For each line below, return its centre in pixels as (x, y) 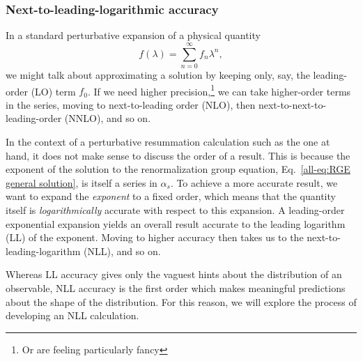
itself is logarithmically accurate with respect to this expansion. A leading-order (175, 209)
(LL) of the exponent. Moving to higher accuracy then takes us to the (155, 237)
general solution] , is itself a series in (82, 182)
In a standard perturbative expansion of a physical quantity (133, 35)
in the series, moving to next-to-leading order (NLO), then (131, 104)
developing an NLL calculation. (72, 315)
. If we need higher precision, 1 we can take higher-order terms (219, 90)
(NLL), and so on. (122, 251)
